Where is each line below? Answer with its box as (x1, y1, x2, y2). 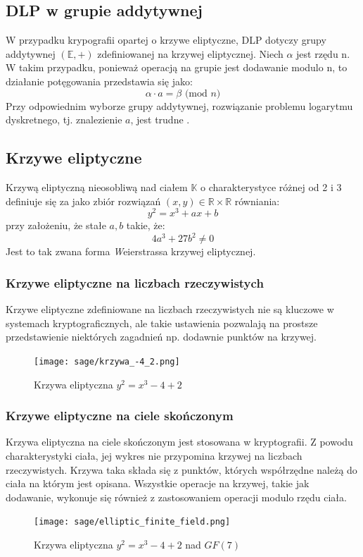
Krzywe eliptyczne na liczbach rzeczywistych (6, 274, 264, 291)
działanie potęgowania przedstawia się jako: (6, 73, 193, 88)
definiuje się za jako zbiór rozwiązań (6, 193, 161, 208)
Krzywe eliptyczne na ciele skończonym (6, 407, 234, 424)
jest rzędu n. (296, 46, 350, 61)
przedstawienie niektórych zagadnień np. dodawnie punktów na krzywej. (6, 329, 317, 344)
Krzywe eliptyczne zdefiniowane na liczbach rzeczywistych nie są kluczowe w (6, 302, 334, 317)
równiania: (234, 193, 280, 208)
